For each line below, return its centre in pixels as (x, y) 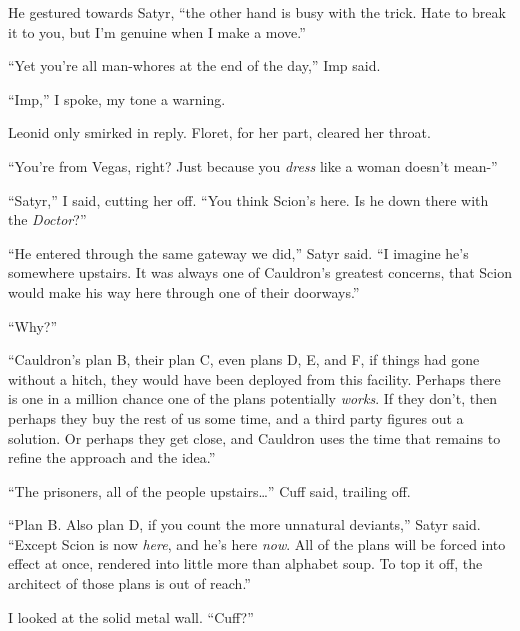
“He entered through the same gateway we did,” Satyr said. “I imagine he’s (238, 252)
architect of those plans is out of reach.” (129, 583)
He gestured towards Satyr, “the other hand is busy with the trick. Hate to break (257, 12)
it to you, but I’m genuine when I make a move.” (157, 31)
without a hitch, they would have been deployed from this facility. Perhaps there (254, 378)
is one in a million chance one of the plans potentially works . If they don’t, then (252, 398)
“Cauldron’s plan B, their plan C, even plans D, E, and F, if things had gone (244, 359)
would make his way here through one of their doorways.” (184, 291)
